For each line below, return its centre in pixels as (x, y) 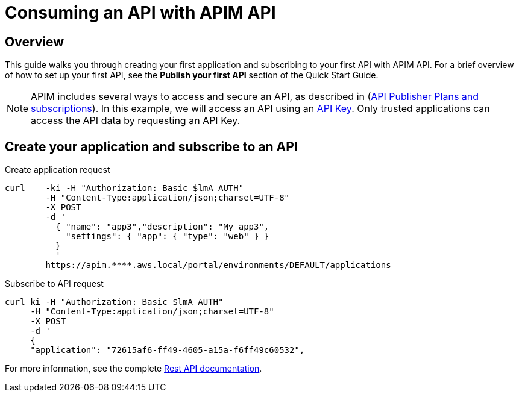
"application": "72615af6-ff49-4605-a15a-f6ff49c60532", (168, 350)
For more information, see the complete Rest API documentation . (134, 369)
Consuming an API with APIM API (140, 13)
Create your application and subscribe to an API (151, 146)
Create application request (58, 170)
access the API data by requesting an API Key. (136, 121)
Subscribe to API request (54, 284)
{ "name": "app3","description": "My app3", (162, 227)
